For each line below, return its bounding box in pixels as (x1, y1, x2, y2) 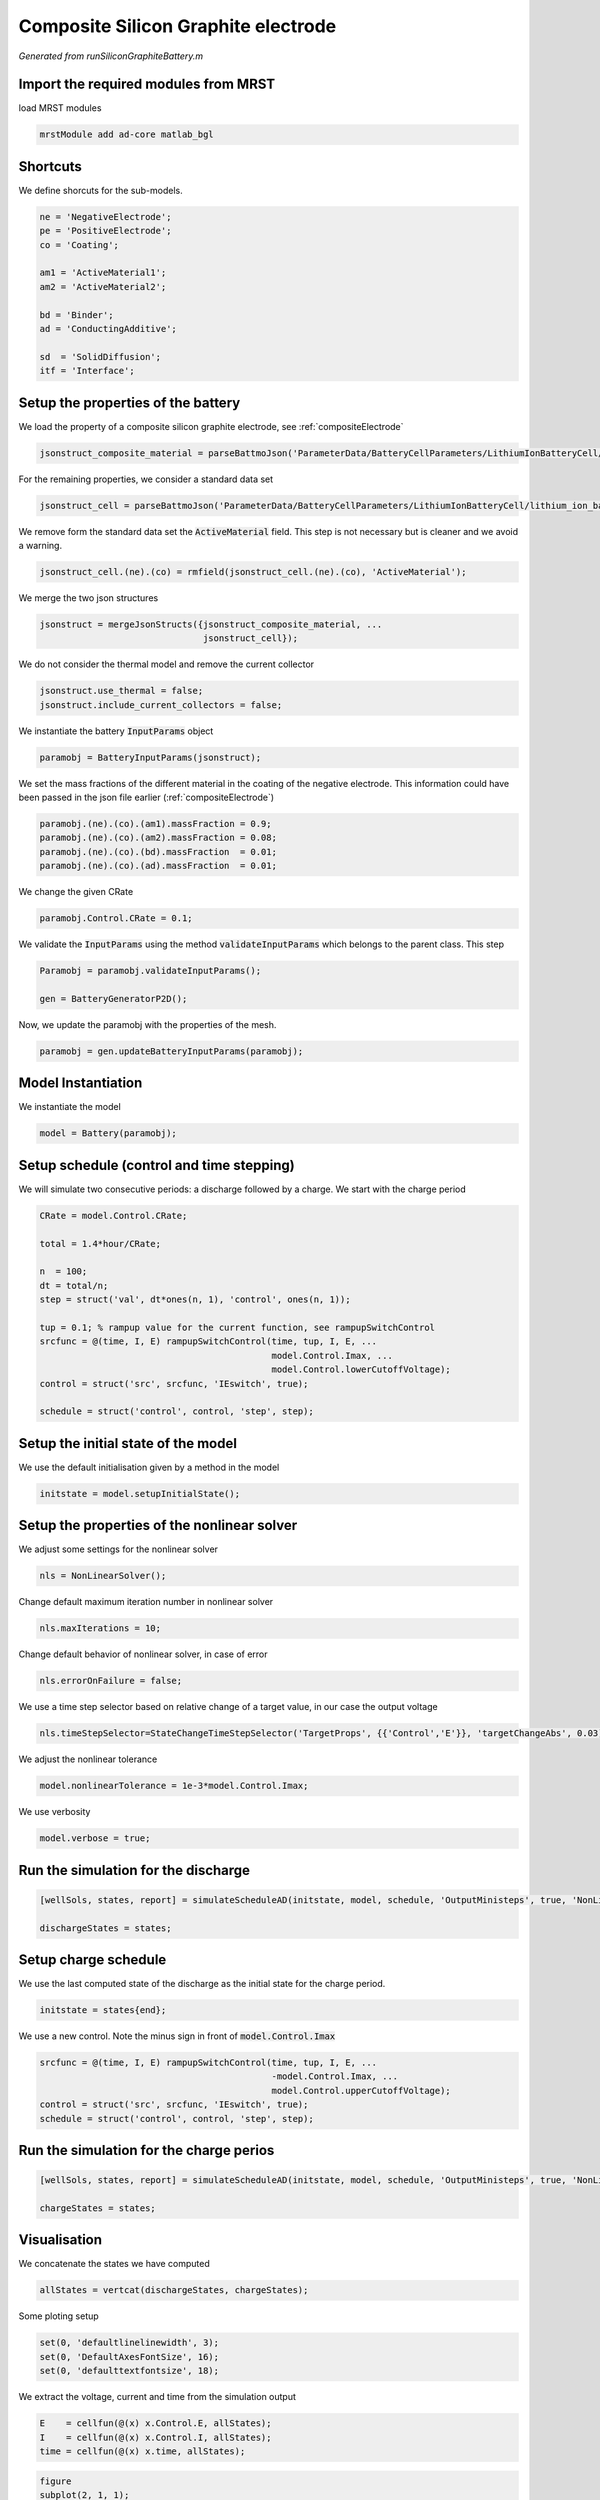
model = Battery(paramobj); (39, 1128, 177, 1139)
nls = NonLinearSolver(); (39, 1570, 167, 1582)
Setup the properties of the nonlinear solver (18, 1517, 298, 1534)
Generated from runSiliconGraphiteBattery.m (18, 50, 204, 62)
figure (39, 2475, 72, 2487)
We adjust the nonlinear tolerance (18, 1753, 158, 1765)
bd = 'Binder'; (39, 309, 114, 320)
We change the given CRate (18, 886, 134, 898)
